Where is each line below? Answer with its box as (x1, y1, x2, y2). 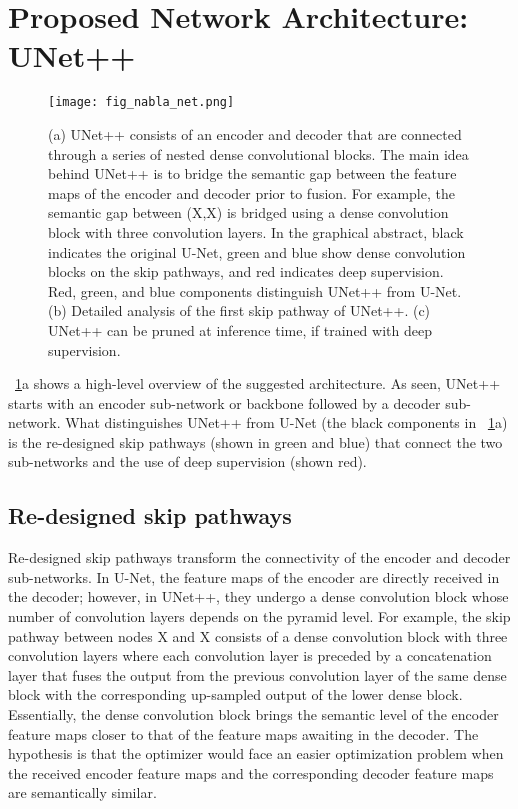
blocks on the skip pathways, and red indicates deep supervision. (48, 261, 444, 282)
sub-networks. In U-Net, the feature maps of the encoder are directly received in (8, 566, 500, 587)
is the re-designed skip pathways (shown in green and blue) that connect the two (8, 431, 503, 452)
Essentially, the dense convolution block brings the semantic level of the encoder (8, 704, 499, 725)
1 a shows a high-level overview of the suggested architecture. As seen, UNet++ (15, 373, 501, 394)
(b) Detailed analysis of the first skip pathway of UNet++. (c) (48, 300, 431, 321)
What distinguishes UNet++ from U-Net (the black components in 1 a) (65, 412, 508, 433)
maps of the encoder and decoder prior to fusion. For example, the (48, 182, 455, 203)
